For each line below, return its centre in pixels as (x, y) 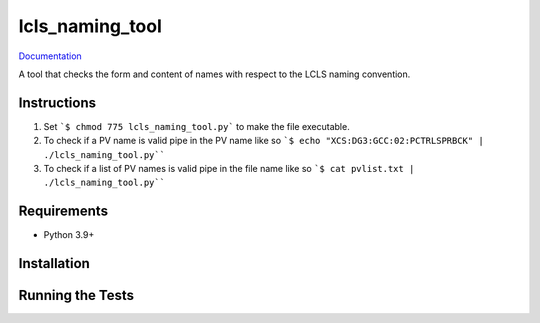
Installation (54, 263)
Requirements (63, 211)
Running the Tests (76, 295)
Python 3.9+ (69, 235)
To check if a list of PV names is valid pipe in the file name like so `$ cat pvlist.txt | (229, 169)
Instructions (57, 102)
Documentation (50, 56)
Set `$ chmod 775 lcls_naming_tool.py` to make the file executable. (196, 126)
